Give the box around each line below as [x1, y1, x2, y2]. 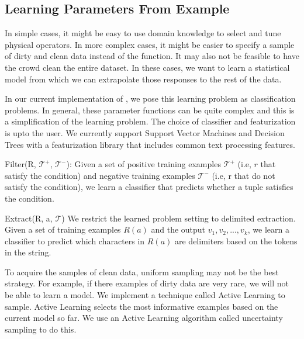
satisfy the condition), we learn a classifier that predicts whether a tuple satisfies [5, 181, 293, 193]
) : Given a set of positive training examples [66, 158, 221, 170]
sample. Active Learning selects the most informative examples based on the [5, 300, 278, 312]
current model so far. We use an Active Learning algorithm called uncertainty [5, 312, 283, 324]
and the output [151, 223, 206, 236]
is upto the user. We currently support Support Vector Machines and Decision [5, 126, 285, 139]
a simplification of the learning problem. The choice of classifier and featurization [5, 115, 296, 127]
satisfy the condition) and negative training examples [5, 169, 195, 181]
